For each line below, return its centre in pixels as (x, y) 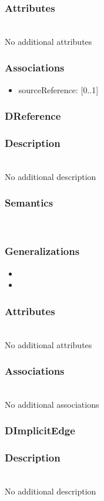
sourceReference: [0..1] (58, 89)
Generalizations (42, 251)
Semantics (29, 203)
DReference (33, 116)
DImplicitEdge (40, 430)
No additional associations (52, 404)
